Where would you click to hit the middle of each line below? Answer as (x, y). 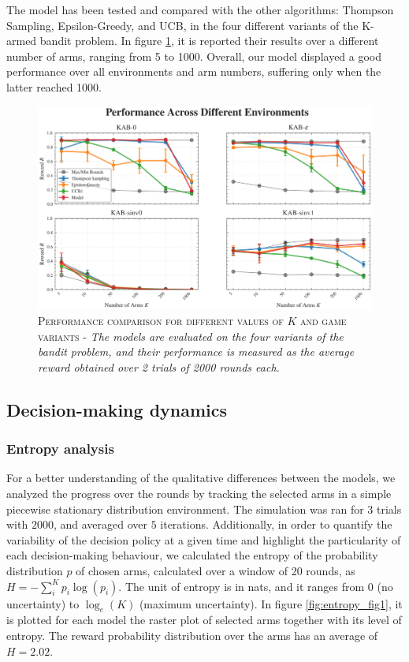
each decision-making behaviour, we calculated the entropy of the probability (192, 555)
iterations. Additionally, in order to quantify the (276, 524)
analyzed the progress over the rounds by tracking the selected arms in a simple (199, 494)
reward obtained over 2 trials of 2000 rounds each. (159, 367)
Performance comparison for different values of (161, 321)
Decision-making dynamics (117, 409)
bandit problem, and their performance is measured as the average (196, 352)
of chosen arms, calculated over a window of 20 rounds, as (216, 571)
